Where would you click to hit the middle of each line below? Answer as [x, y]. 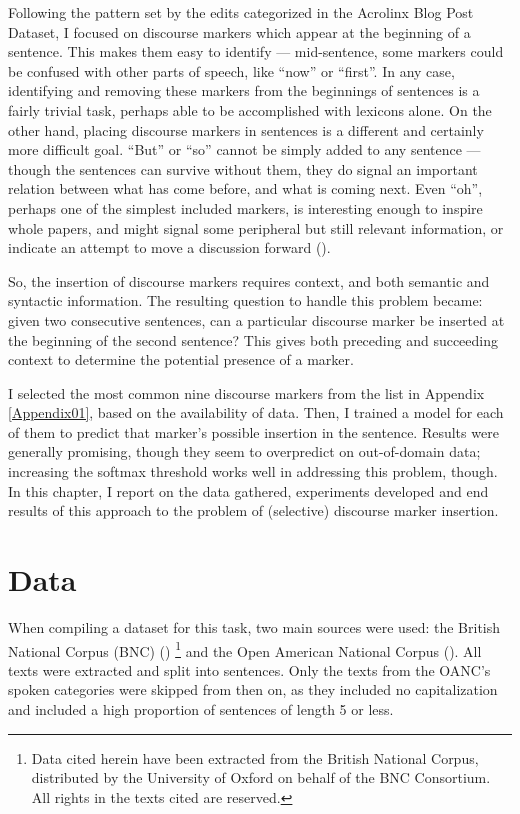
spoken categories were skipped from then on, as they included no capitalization [253, 689]
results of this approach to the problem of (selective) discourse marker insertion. [253, 510]
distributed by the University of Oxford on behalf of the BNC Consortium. [261, 777]
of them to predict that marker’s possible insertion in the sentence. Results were [253, 431]
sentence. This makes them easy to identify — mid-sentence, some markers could [256, 51]
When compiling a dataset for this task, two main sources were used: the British [254, 626]
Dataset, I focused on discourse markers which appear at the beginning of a [239, 31]
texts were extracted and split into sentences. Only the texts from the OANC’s [249, 669]
